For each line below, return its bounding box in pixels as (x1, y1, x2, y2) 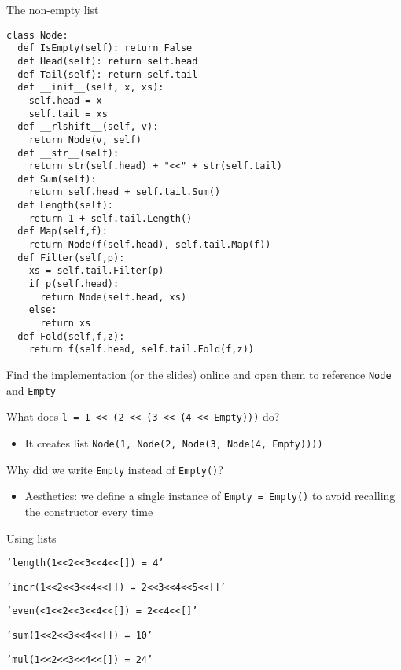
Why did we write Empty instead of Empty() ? (6, 461, 223, 477)
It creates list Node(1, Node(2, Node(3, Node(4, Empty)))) (24, 434, 323, 451)
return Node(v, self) (28, 134, 142, 145)
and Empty (6, 381, 57, 398)
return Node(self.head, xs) (39, 291, 187, 303)
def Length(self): (17, 200, 114, 212)
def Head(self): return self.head (17, 55, 198, 67)
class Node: (6, 29, 68, 41)
